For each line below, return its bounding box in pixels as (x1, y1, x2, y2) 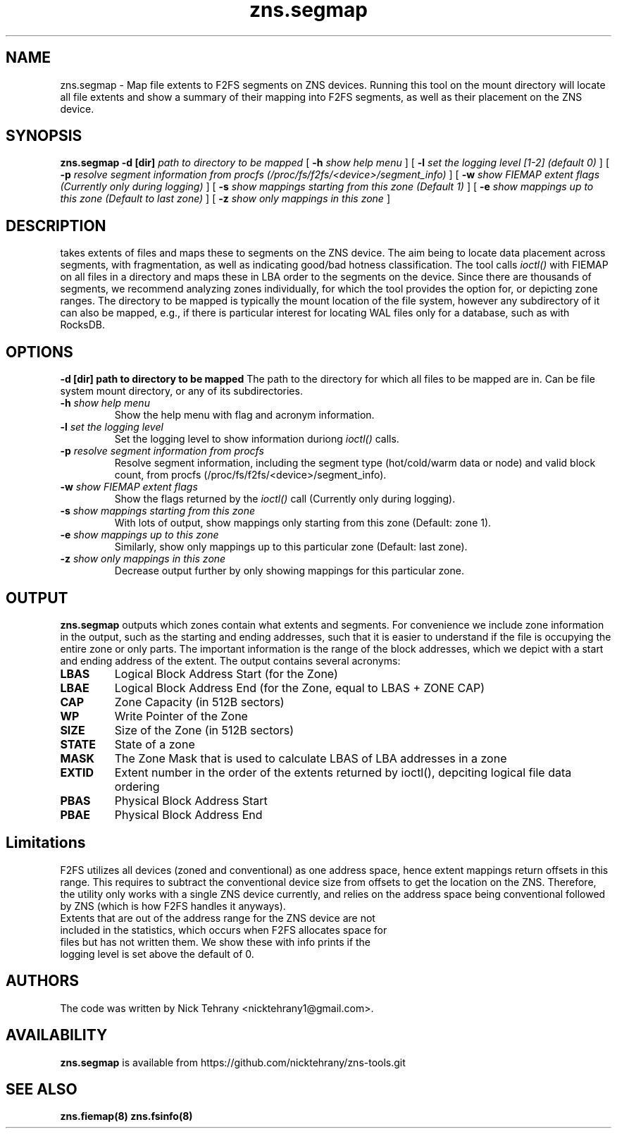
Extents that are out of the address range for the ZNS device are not (60, 911, 375, 924)
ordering (114, 779, 160, 794)
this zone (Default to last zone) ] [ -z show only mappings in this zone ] (60, 192, 390, 205)
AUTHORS (6, 972, 80, 990)
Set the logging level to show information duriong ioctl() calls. (114, 433, 399, 445)
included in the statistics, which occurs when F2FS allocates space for (60, 923, 387, 936)
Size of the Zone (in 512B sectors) (114, 722, 294, 737)
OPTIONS (6, 343, 73, 361)
